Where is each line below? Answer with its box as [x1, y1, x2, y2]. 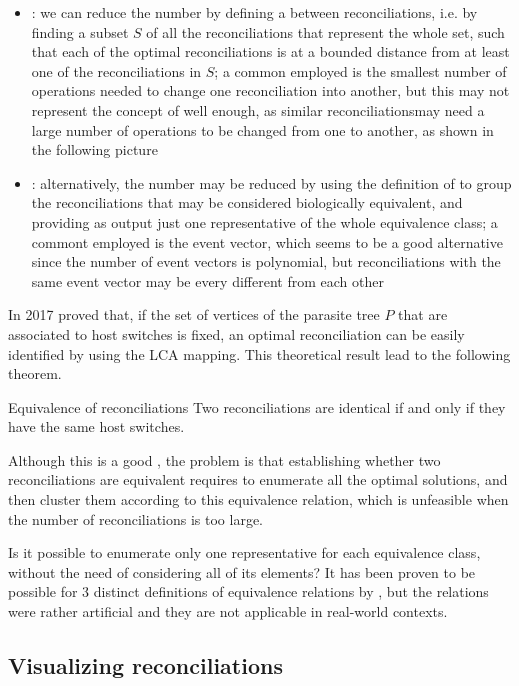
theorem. [8, 363, 62, 384]
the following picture [31, 139, 158, 160]
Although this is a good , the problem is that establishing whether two [8, 449, 441, 470]
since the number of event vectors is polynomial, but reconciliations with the [31, 251, 501, 272]
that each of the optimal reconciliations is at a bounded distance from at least [31, 41, 510, 62]
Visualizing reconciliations [8, 650, 283, 681]
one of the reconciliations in [31, 60, 202, 81]
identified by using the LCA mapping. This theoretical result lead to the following [8, 343, 511, 364]
